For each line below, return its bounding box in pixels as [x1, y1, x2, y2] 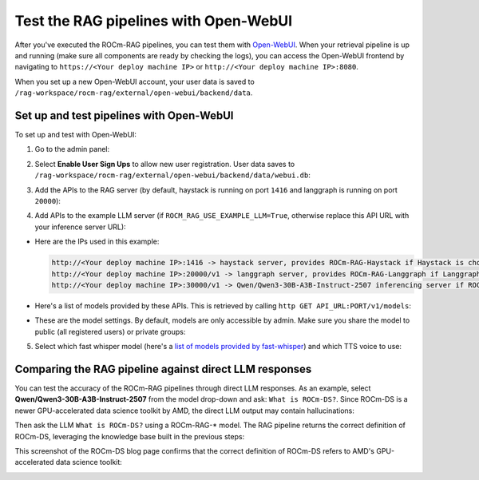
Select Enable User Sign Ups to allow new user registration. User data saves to [34, 159, 295, 169]
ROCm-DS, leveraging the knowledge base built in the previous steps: [14, 431, 245, 441]
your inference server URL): [34, 222, 127, 232]
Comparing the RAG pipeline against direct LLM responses [14, 362, 312, 375]
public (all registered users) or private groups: [34, 327, 186, 336]
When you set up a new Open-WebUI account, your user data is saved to [14, 77, 255, 86]
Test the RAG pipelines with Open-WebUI [14, 12, 293, 30]
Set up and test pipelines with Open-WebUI [14, 109, 234, 122]
